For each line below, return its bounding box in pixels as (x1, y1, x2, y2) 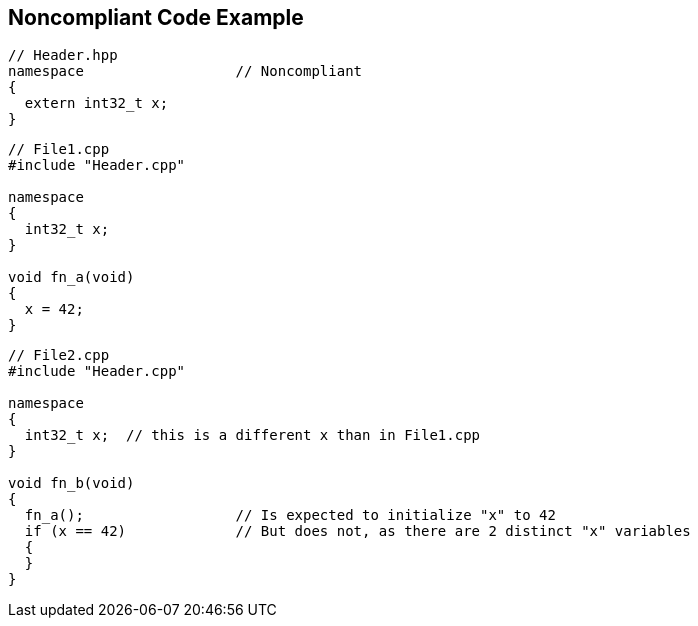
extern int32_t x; (24, 95, 169, 112)
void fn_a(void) (8, 269, 135, 286)
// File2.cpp (8, 347, 110, 364)
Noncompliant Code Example (8, 5, 304, 30)
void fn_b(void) (8, 475, 135, 492)
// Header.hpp (8, 47, 118, 64)
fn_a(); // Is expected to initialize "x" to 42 (24, 507, 556, 524)
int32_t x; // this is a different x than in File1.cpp (24, 427, 481, 444)
